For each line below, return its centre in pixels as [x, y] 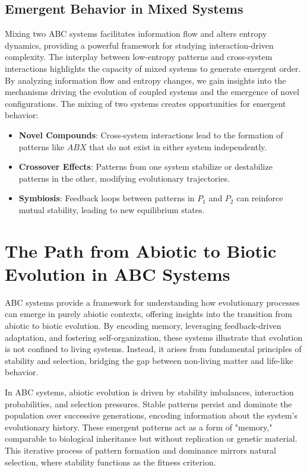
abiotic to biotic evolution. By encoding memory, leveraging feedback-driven [143, 326]
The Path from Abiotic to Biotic [141, 250]
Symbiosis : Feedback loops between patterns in [107, 198]
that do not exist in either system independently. [178, 146]
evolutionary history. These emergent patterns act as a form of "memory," [139, 427]
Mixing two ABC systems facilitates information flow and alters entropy [136, 34]
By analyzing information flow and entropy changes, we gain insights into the [145, 80]
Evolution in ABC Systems [118, 273]
